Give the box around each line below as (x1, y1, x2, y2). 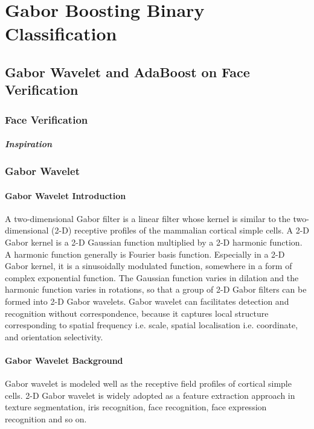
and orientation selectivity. (5, 330, 103, 343)
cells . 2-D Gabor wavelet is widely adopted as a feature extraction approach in (5, 389, 295, 401)
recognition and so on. (5, 412, 87, 425)
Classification (5, 21, 117, 46)
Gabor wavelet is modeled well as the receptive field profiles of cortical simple (5, 377, 292, 390)
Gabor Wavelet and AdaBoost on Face (5, 62, 250, 81)
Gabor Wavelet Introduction (5, 189, 126, 202)
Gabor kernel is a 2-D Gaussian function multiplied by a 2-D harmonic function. (5, 236, 303, 249)
